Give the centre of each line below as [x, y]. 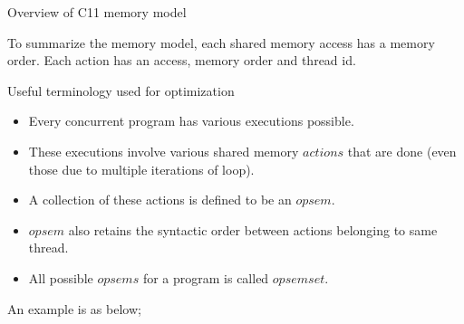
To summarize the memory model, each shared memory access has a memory [221, 42]
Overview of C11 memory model [97, 12]
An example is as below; [74, 308]
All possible [61, 277]
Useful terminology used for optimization [121, 90]
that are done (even [402, 151]
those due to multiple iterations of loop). [141, 169]
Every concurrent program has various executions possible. [191, 121]
